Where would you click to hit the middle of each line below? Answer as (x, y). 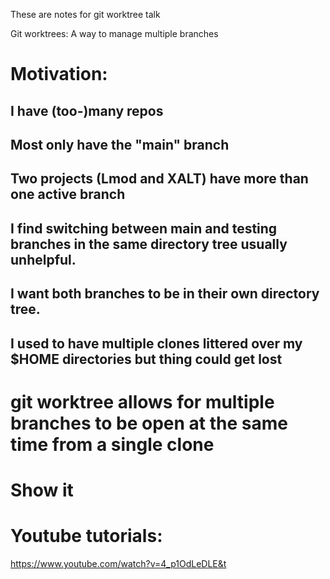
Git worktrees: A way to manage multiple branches (114, 33)
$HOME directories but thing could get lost (146, 359)
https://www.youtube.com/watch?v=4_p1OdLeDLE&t (118, 563)
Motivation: (59, 74)
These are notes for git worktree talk (85, 14)
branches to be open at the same (149, 423)
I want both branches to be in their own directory (165, 294)
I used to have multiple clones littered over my (156, 343)
